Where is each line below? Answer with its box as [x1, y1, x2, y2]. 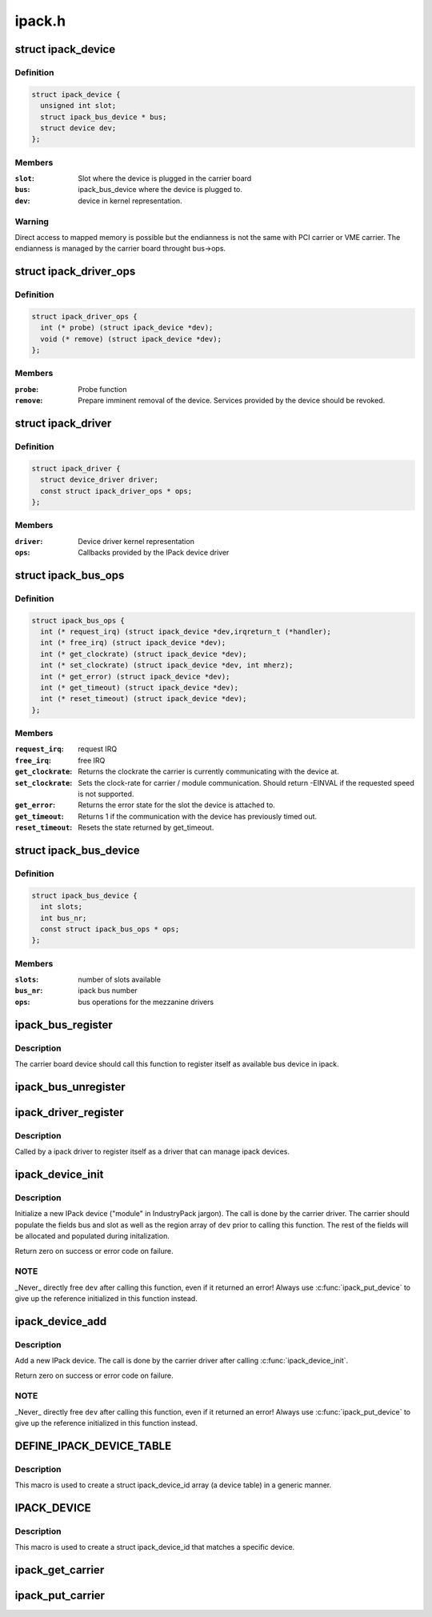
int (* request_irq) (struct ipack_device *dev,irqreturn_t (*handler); [40, 627, 332, 636]
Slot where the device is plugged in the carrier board [78, 174, 252, 183]
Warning [14, 216, 50, 227]
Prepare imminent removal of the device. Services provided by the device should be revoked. [78, 396, 386, 406]
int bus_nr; [40, 913, 87, 923]
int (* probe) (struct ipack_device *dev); [40, 323, 214, 332]
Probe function [78, 384, 127, 394]
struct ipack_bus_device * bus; [40, 112, 167, 122]
